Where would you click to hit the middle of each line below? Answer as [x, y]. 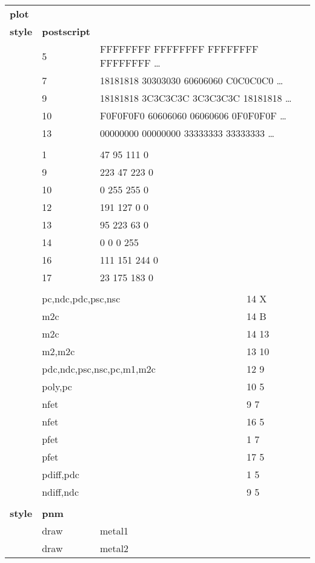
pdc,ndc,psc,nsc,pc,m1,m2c [99, 369]
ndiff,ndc [61, 492]
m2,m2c [58, 351]
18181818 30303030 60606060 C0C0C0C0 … [192, 80]
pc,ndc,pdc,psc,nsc [81, 298]
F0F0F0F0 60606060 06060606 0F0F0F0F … [193, 115]
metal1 [114, 531]
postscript [66, 31]
